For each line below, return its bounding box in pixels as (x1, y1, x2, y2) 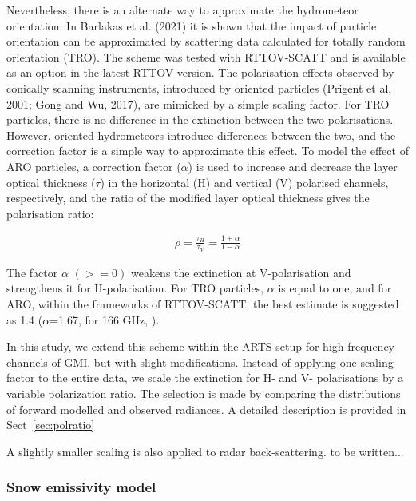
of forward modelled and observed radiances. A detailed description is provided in (6, 400, 406, 417)
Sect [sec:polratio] (6, 416, 95, 433)
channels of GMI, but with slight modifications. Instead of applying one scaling (6, 353, 394, 370)
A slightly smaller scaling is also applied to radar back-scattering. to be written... (6, 443, 404, 459)
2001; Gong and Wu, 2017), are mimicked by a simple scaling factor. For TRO (6, 95, 390, 112)
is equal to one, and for (278, 280, 392, 296)
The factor (6, 264, 58, 280)
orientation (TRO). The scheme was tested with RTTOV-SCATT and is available (6, 48, 406, 65)
